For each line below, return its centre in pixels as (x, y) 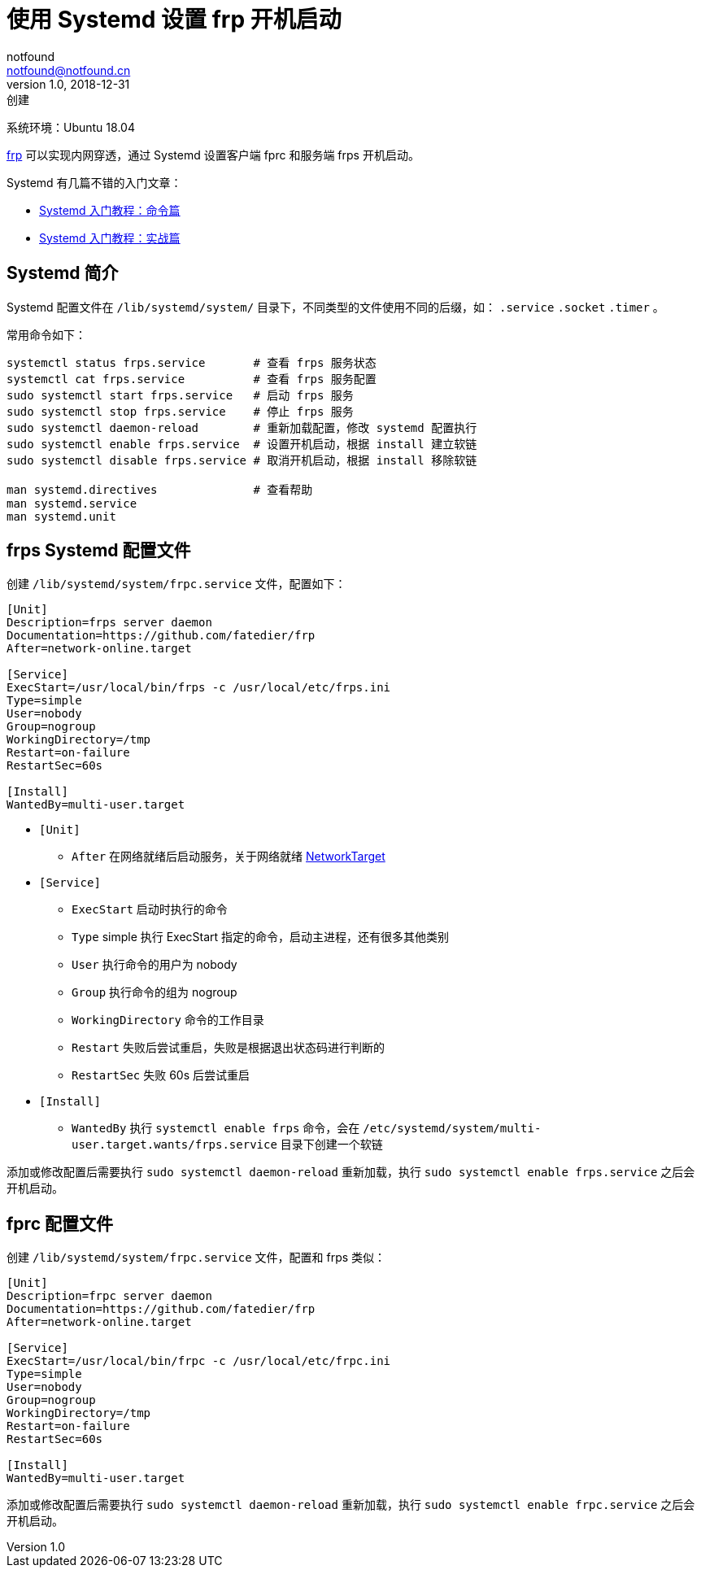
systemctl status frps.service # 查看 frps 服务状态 (192, 362)
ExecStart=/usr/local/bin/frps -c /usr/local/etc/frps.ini (199, 688)
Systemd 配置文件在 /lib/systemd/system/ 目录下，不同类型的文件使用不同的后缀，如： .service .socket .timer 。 (335, 307)
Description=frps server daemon (109, 623)
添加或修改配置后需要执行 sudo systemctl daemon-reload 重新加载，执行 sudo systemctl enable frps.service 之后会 (351, 1172)
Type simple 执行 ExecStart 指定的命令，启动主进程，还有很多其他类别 (261, 937)
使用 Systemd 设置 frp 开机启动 (174, 20)
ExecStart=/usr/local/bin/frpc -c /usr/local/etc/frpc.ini (199, 1361)
